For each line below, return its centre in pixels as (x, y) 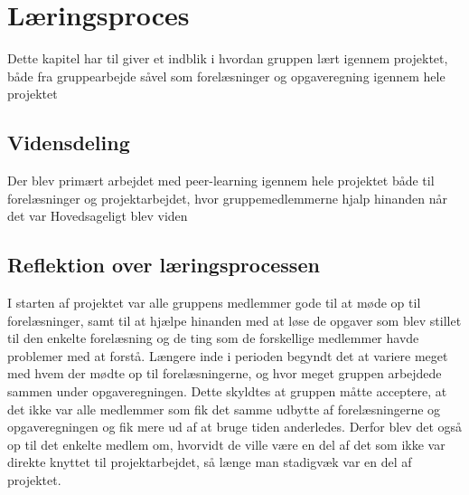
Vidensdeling (69, 143)
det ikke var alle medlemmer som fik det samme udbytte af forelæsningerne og (224, 409)
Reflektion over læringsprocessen (164, 265)
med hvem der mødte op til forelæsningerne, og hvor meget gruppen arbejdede (225, 373)
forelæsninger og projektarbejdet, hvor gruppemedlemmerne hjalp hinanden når (227, 198)
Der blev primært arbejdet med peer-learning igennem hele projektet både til (221, 181)
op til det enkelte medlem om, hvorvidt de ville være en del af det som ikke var (226, 444)
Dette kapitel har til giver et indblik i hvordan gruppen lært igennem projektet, (228, 58)
